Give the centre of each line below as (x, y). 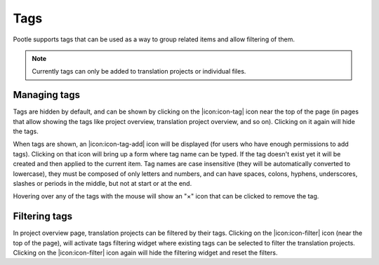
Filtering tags (43, 216)
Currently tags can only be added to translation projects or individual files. (139, 72)
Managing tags (47, 95)
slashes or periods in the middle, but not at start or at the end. (102, 183)
